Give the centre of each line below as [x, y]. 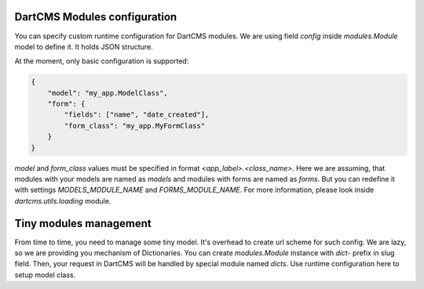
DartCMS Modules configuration [96, 17]
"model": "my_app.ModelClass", [108, 93]
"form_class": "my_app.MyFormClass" [135, 126]
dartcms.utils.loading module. [63, 200]
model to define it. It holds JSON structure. [84, 46]
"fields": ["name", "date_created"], [137, 115]
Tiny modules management [83, 223]
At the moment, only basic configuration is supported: [102, 61]
